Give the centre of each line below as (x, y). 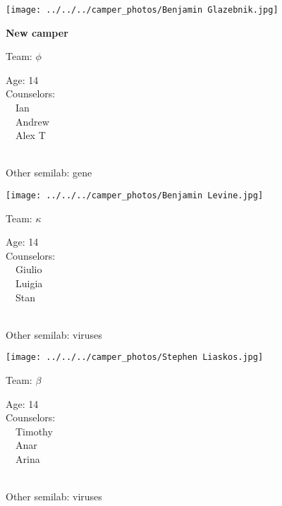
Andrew (32, 121)
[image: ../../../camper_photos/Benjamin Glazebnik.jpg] (142, 10)
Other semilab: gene (49, 173)
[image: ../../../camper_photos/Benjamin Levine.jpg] (135, 195)
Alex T (30, 135)
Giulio (29, 269)
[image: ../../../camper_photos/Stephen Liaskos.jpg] (135, 357)
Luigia (29, 283)
